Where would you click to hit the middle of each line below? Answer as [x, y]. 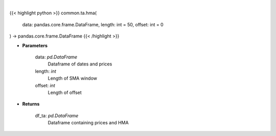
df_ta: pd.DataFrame [57, 115]
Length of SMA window [72, 78]
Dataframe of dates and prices [80, 64]
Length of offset [65, 92]
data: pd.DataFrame [56, 57]
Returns [31, 104]
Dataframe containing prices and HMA [88, 123]
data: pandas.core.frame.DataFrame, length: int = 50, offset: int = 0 [93, 24]
